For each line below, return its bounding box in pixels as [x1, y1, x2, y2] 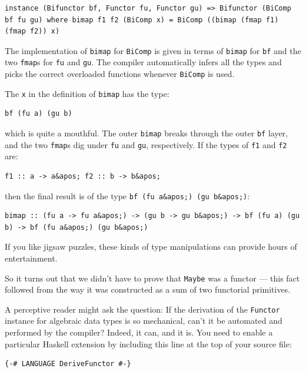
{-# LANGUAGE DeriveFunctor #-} [5, 360, 131, 368]
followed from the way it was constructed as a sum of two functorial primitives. [5, 283, 291, 296]
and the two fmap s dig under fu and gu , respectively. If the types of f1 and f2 [5, 138, 287, 150]
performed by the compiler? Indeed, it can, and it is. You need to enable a [5, 326, 273, 339]
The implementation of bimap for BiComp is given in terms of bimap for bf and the [5, 44, 301, 56]
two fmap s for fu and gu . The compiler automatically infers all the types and [5, 56, 282, 68]
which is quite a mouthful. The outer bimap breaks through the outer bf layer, [5, 127, 288, 139]
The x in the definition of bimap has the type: [5, 87, 169, 99]
